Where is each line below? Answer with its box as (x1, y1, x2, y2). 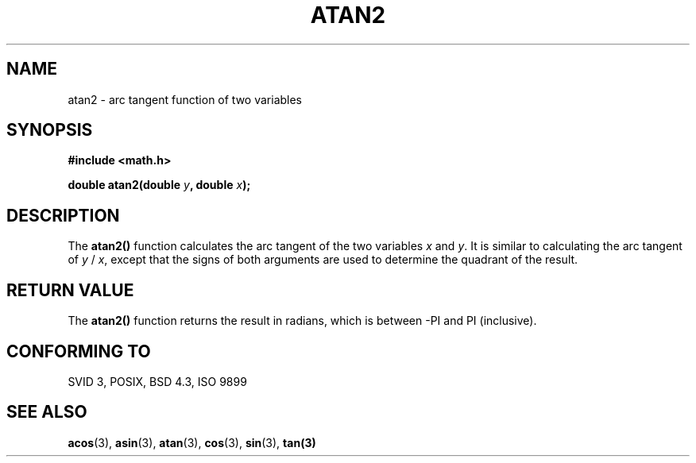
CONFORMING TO (6, 341, 151, 361)
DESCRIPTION (6, 205, 120, 226)
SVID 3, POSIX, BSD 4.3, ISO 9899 (68, 374, 247, 388)
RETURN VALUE (6, 280, 134, 300)
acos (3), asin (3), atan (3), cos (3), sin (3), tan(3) (68, 435, 316, 449)
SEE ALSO (6, 402, 87, 422)
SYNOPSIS (6, 120, 93, 141)
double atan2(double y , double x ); (68, 178, 251, 192)
